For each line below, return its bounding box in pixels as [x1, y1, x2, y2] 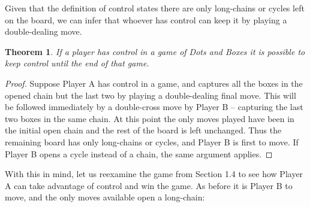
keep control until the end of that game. [5, 57, 149, 69]
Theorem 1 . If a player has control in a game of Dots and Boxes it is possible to [5, 45, 305, 57]
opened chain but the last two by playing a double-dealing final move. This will [5, 89, 296, 101]
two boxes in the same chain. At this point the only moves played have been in [5, 112, 294, 124]
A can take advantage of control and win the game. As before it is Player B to [5, 179, 293, 191]
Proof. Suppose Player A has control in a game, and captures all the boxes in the [5, 77, 303, 89]
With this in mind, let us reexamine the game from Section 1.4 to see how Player [5, 168, 303, 180]
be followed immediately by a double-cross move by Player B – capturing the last [5, 101, 303, 113]
